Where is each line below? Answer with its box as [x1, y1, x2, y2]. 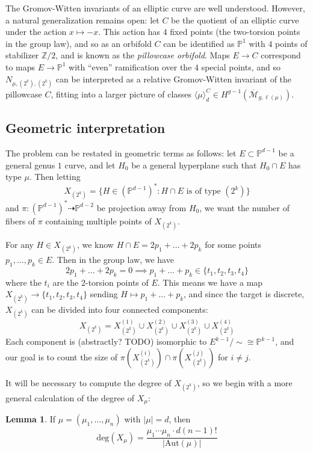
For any [5, 238, 34, 251]
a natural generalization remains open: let [5, 13, 160, 26]
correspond [261, 49, 301, 61]
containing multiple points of [45, 214, 152, 227]
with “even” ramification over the [69, 60, 192, 73]
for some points [205, 238, 262, 251]
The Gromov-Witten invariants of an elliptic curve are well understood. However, [5, 2, 305, 14]
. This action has [98, 25, 161, 38]
